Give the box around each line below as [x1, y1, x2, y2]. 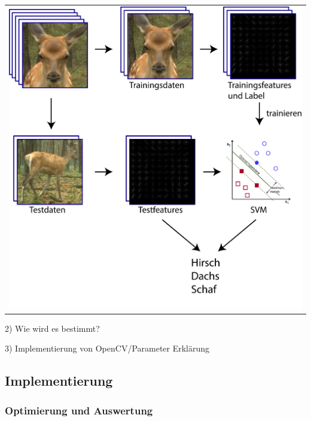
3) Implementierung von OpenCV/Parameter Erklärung [5, 342, 210, 355]
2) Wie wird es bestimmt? [5, 322, 100, 334]
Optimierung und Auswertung [5, 402, 153, 417]
